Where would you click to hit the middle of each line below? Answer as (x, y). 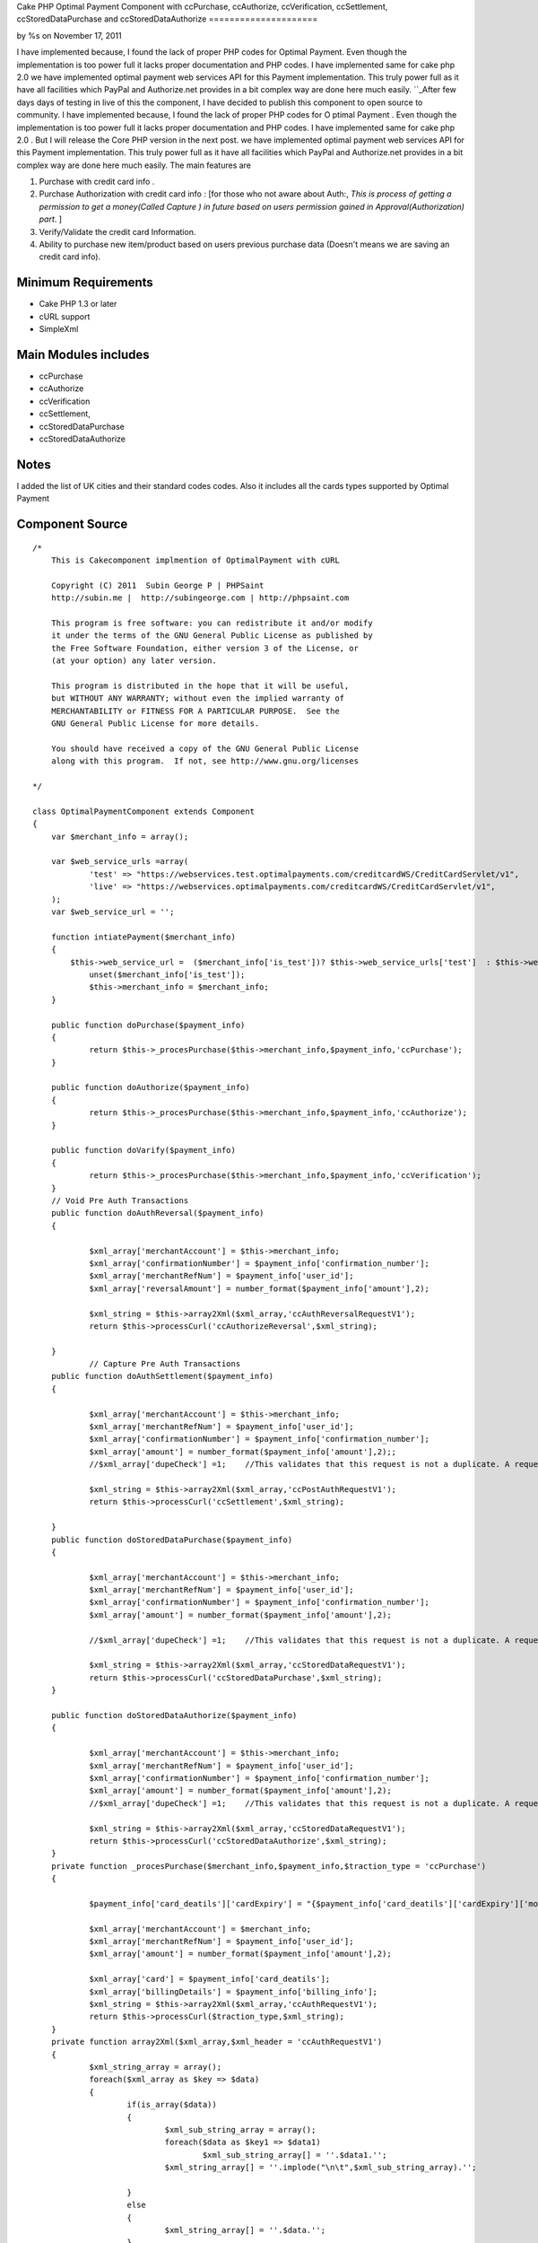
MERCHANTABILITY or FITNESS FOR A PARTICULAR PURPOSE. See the (195, 711)
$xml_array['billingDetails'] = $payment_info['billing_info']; (234, 1991)
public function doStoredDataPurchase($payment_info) (172, 1540)
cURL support (65, 316)
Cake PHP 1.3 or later (78, 304)
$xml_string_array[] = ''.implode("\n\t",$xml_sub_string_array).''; (321, 2168)
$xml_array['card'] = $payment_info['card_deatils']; (210, 1979)
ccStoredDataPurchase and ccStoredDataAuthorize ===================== (167, 19)
